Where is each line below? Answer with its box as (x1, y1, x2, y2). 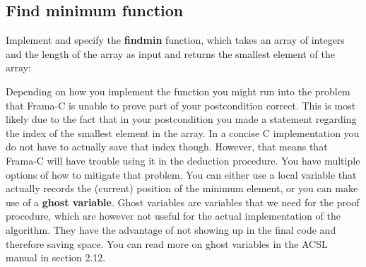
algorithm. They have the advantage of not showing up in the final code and (6, 222, 336, 237)
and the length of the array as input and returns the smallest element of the (6, 46, 335, 61)
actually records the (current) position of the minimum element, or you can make (6, 181, 358, 196)
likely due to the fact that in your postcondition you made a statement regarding (6, 112, 357, 126)
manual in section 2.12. (6, 250, 106, 265)
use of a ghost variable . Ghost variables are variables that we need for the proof (6, 194, 360, 209)
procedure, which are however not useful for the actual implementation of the (6, 208, 341, 223)
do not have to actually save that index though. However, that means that (6, 139, 328, 154)
